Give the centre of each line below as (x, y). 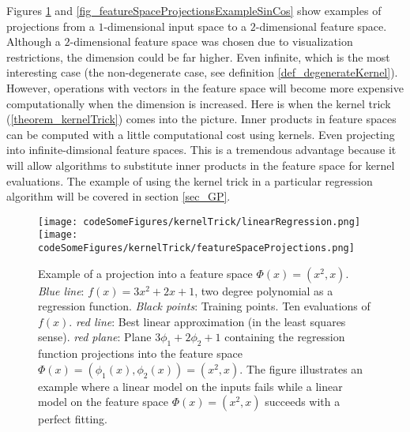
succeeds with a (303, 402)
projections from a (51, 26)
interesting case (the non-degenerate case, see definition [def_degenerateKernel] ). (202, 72)
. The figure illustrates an (301, 368)
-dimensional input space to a (175, 26)
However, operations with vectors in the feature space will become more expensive (205, 87)
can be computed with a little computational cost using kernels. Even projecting (201, 134)
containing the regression (285, 337)
